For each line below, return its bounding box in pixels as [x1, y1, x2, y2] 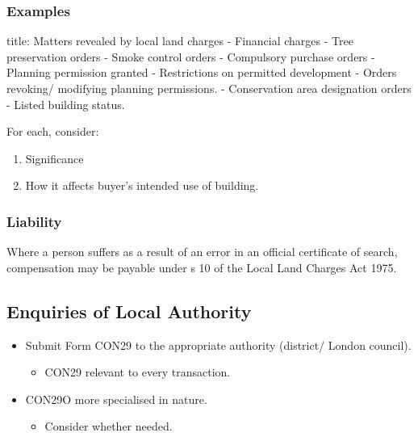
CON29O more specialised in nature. [25, 390, 207, 407]
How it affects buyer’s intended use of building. [25, 177, 259, 194]
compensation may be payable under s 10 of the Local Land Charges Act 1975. [6, 258, 397, 275]
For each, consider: [6, 123, 99, 140]
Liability [6, 211, 62, 231]
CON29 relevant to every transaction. [44, 363, 231, 380]
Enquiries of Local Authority [6, 298, 252, 323]
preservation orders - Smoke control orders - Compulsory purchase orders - [6, 48, 375, 65]
